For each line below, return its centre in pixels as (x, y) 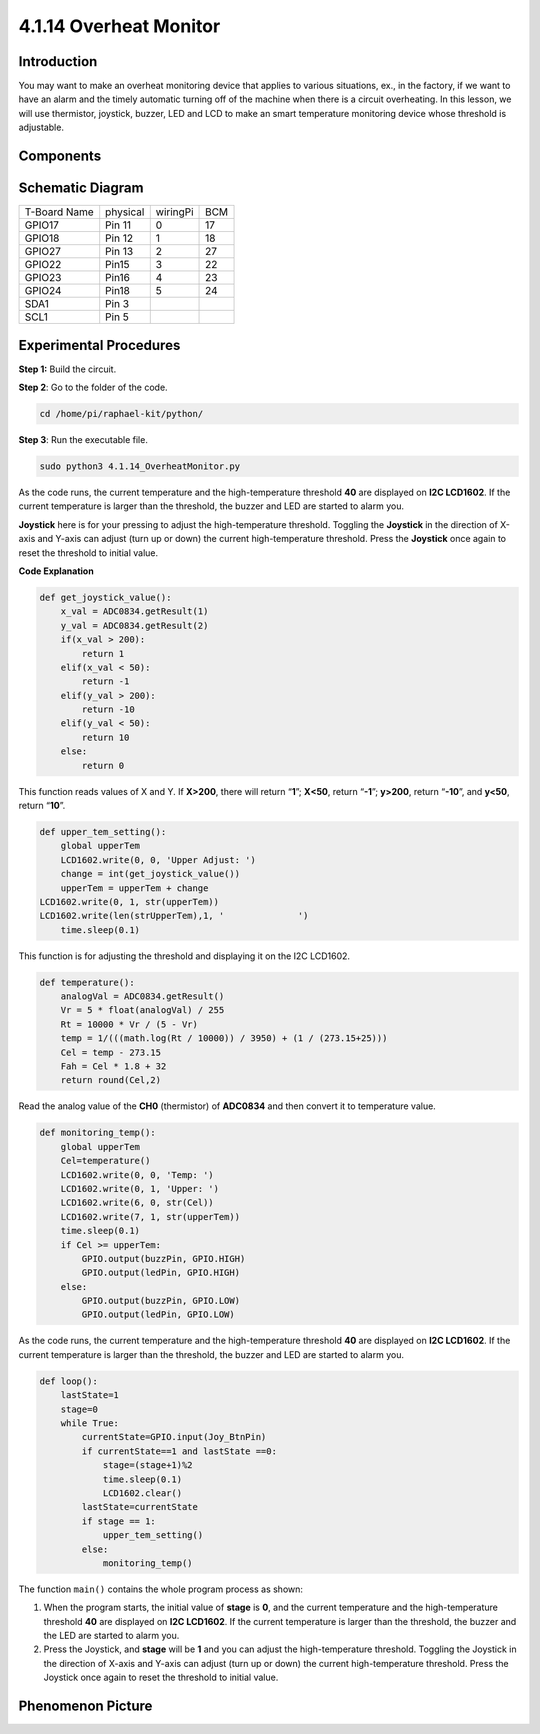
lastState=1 (90, 1395)
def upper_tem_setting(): (103, 831)
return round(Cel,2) (111, 1080)
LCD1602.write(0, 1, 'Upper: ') (140, 1188)
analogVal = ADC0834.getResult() (142, 996)
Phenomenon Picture (85, 1706)
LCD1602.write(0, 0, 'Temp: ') (137, 1174)
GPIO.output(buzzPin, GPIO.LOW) (160, 1301)
